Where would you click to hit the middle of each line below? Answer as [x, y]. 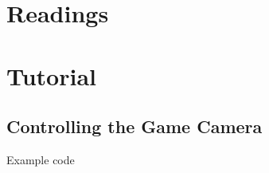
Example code [41, 159]
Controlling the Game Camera [134, 126]
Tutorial [52, 75]
